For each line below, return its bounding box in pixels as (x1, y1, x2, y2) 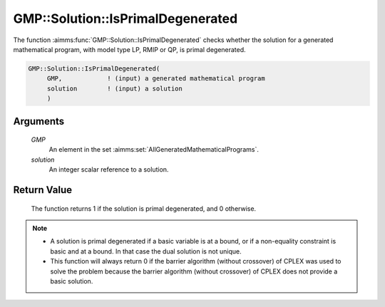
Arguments (13, 115, 65, 128)
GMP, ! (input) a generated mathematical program (46, 75, 265, 83)
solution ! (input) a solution (46, 84, 183, 93)
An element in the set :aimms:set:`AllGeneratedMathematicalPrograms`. (48, 145, 260, 154)
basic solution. (50, 277, 93, 286)
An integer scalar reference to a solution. (48, 165, 169, 174)
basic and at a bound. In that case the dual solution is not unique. (50, 246, 242, 256)
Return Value (13, 184, 73, 196)
